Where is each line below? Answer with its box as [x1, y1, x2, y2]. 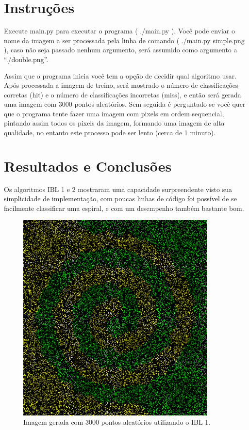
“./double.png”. [4, 54, 49, 64]
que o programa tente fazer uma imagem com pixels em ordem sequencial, [4, 108, 224, 118]
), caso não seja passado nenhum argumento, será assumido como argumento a [4, 45, 237, 55]
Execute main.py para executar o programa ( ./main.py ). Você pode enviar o [4, 26, 235, 36]
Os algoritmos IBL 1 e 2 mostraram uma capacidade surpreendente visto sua [4, 184, 232, 194]
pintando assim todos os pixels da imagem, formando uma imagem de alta [4, 118, 225, 128]
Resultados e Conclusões [4, 156, 172, 175]
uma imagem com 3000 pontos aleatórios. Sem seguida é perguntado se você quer [4, 99, 246, 109]
